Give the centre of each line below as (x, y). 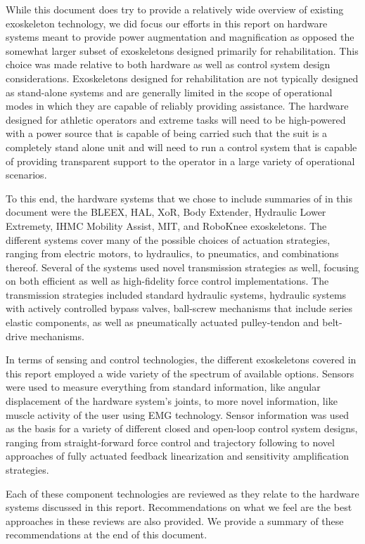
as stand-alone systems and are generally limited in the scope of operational (169, 92)
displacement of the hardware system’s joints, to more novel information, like (172, 401)
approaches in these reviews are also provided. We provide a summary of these (175, 520)
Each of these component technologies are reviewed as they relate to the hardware (182, 493)
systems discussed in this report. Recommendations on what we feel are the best (179, 507)
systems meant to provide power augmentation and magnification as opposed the (180, 37)
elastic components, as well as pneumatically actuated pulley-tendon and (162, 322)
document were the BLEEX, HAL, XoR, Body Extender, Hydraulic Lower (166, 212)
